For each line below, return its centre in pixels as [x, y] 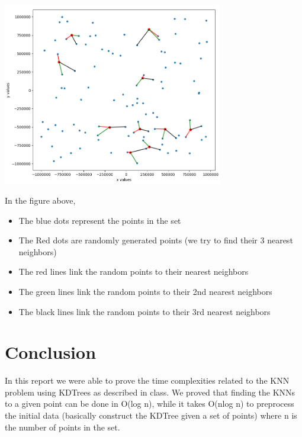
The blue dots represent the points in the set [100, 220]
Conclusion [51, 352]
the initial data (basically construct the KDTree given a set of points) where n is [151, 415]
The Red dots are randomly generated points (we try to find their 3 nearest [156, 240]
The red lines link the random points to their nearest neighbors [134, 271]
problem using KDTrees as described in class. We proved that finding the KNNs [150, 392]
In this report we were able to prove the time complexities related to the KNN [147, 380]
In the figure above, [40, 200]
